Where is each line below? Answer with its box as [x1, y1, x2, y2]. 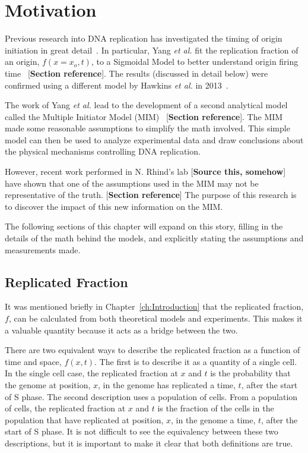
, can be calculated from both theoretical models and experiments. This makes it [8, 312, 303, 325]
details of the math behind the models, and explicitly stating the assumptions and [5, 232, 304, 244]
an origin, [5, 55, 40, 68]
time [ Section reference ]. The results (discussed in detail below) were [5, 67, 268, 79]
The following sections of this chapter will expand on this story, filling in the [5, 220, 283, 232]
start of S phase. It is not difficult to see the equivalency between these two [5, 425, 278, 438]
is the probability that [210, 367, 291, 379]
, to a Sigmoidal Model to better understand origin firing [91, 55, 299, 68]
